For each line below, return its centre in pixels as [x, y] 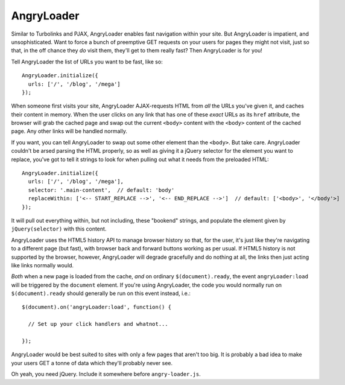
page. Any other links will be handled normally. [69, 131]
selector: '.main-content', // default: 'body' [101, 190]
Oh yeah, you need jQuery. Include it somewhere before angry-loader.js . [106, 374]
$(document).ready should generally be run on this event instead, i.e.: [101, 293]
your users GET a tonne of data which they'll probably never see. [92, 363]
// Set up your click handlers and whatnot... [98, 324]
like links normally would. [43, 265]
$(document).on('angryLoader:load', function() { [97, 307]
